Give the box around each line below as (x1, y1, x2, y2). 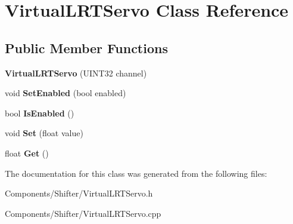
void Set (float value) (5, 127, 83, 139)
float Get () (5, 146, 49, 159)
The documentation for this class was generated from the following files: (5, 167, 267, 179)
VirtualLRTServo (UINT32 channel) (5, 66, 147, 79)
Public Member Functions (5, 38, 168, 57)
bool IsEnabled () (5, 106, 74, 119)
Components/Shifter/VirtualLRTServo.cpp (5, 207, 161, 219)
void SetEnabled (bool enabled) (5, 87, 126, 99)
